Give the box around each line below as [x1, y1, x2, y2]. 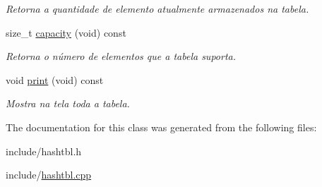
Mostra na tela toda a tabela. [6, 96, 130, 111]
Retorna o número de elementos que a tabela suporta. [6, 49, 236, 64]
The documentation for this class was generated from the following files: [6, 119, 317, 134]
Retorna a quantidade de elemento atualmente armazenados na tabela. [6, 1, 309, 16]
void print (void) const [6, 72, 104, 87]
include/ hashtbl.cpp [6, 167, 92, 182]
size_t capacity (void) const [6, 25, 126, 40]
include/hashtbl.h [6, 143, 82, 158]
